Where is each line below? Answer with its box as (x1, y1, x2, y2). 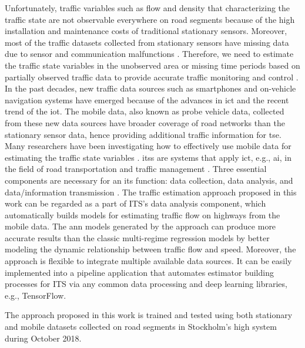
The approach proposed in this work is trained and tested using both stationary (5, 309, 293, 321)
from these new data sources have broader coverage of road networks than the (5, 116, 285, 129)
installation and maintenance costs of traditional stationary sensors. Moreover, (5, 25, 287, 37)
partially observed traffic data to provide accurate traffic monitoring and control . (5, 70, 299, 83)
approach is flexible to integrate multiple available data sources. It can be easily (5, 255, 292, 267)
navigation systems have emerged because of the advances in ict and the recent (5, 93, 289, 106)
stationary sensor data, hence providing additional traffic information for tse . (5, 128, 281, 140)
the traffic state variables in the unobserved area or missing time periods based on (5, 59, 300, 71)
